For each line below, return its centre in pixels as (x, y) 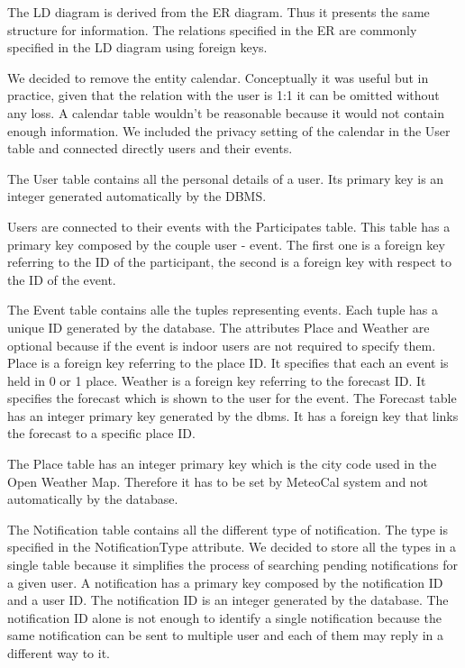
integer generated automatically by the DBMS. (137, 196)
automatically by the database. (93, 499)
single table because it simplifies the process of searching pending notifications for (233, 565)
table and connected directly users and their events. (150, 148)
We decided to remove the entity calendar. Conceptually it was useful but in (218, 77)
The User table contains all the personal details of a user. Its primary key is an (226, 178)
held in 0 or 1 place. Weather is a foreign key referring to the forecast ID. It (217, 380)
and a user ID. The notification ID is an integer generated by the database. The (228, 600)
